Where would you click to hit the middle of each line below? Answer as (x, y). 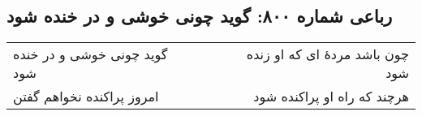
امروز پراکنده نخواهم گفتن (86, 97)
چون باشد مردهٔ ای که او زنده (327, 54)
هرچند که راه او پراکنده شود (331, 97)
